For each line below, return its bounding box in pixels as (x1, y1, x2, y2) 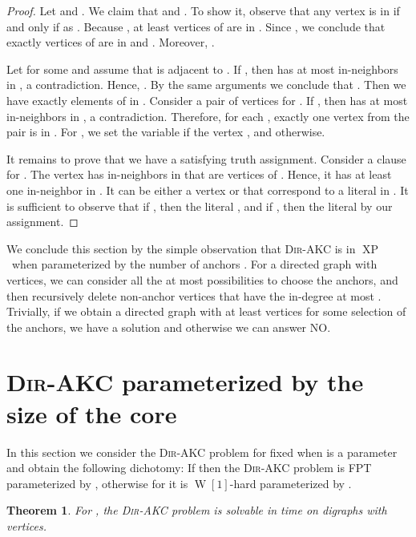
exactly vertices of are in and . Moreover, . (6, 34, 215, 50)
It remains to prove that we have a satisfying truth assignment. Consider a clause (6, 150, 406, 167)
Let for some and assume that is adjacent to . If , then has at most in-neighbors (6, 60, 398, 77)
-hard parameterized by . (229, 474, 352, 491)
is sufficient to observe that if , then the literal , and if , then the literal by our (6, 197, 393, 214)
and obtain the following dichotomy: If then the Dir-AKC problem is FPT (6, 459, 372, 476)
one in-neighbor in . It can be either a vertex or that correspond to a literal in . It (6, 181, 409, 198)
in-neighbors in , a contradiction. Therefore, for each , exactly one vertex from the (6, 107, 410, 124)
